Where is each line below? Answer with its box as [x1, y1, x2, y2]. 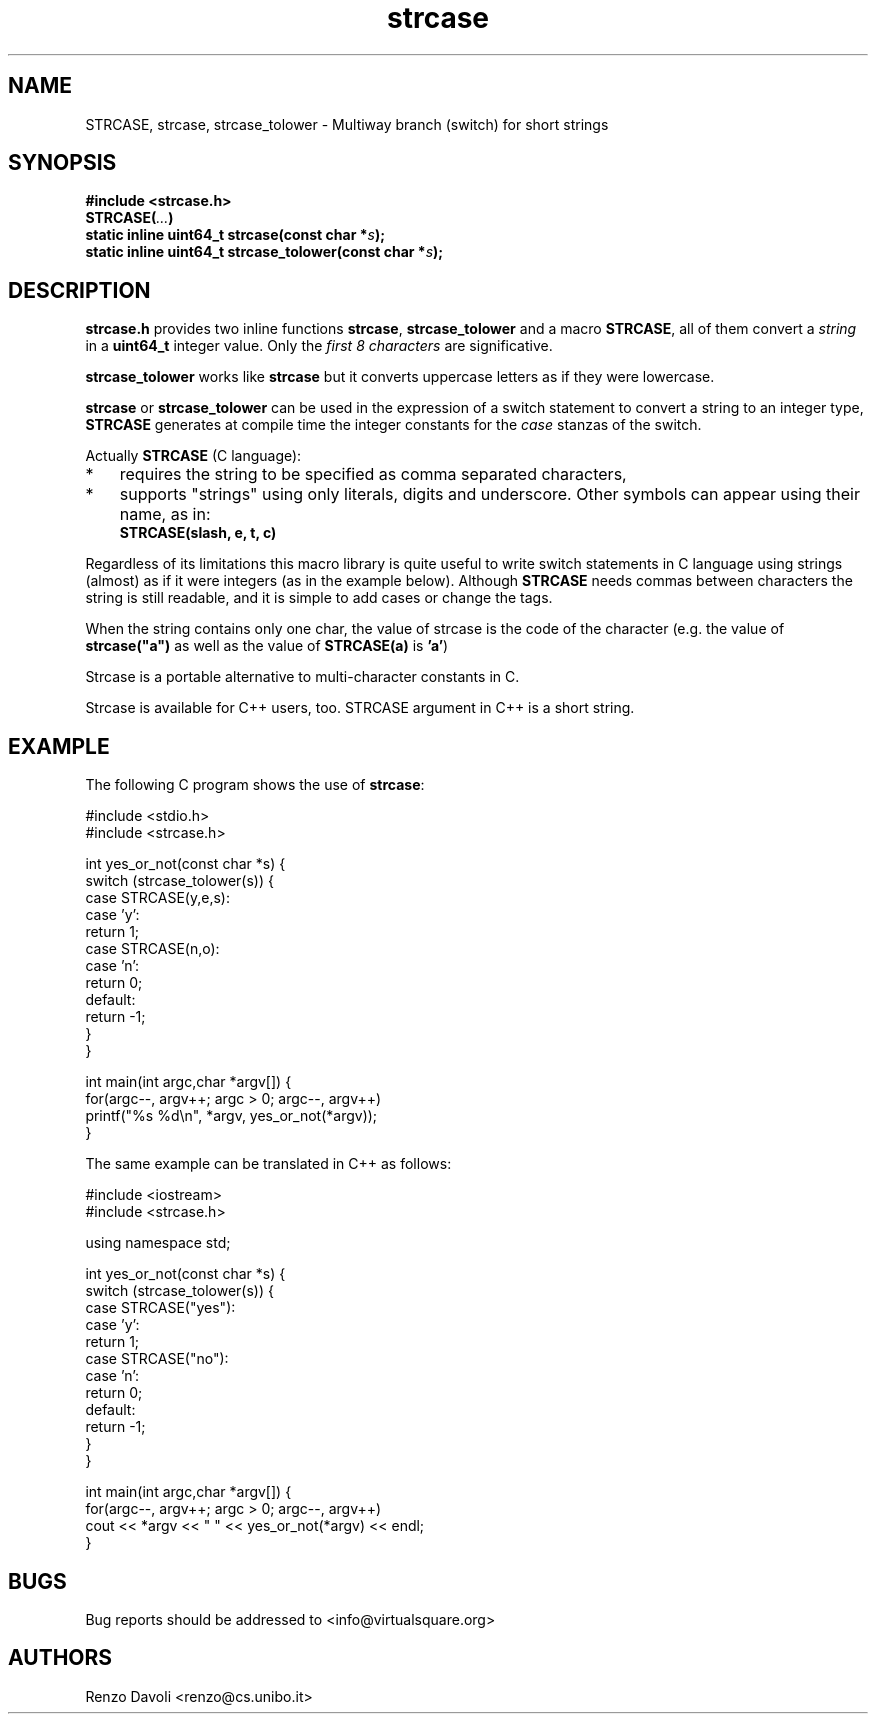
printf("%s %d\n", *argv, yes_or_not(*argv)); [85, 1107, 378, 1125]
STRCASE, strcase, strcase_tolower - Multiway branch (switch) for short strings [85, 115, 609, 133]
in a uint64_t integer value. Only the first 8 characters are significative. [85, 337, 553, 355]
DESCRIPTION [8, 277, 151, 303]
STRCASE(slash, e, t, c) [119, 524, 277, 542]
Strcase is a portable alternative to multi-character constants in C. [85, 668, 520, 686]
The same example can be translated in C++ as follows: [85, 1155, 452, 1173]
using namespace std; [85, 1234, 231, 1252]
